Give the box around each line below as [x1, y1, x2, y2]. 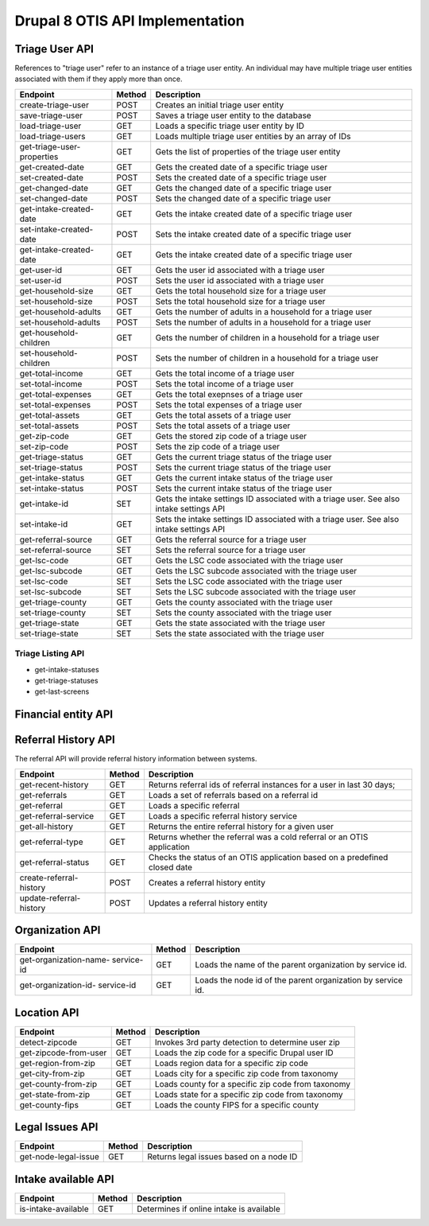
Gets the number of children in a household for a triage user [155, 332, 380, 343]
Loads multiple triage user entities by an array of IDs [155, 130, 351, 142]
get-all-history [19, 820, 73, 831]
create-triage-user [19, 99, 89, 111]
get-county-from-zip [19, 1078, 98, 1089]
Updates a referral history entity [148, 897, 268, 909]
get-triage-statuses [34, 675, 99, 685]
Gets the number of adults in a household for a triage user [155, 306, 373, 317]
